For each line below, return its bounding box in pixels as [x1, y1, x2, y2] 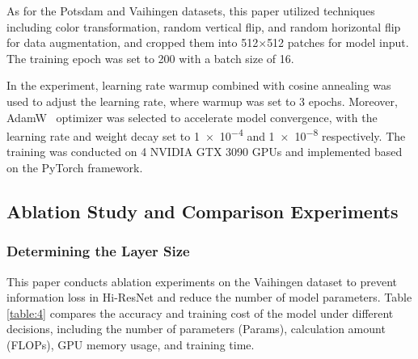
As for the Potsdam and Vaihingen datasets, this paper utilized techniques [6, 2, 375, 19]
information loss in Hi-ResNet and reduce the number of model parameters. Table [6, 289, 412, 306]
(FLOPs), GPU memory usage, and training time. [6, 336, 255, 353]
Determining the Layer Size [6, 241, 190, 261]
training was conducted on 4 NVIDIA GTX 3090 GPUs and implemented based [6, 143, 403, 160]
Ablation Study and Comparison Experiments [6, 198, 399, 223]
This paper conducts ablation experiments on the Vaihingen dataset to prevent [6, 272, 398, 289]
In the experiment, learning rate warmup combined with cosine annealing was [6, 77, 391, 94]
